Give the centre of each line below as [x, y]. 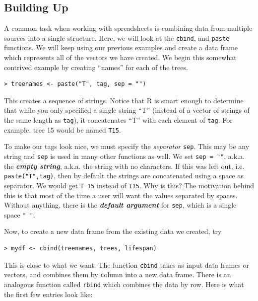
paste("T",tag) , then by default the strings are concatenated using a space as [124, 176]
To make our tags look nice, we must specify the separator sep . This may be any [127, 146]
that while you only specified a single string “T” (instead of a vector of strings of [127, 110]
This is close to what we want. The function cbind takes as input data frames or [127, 264]
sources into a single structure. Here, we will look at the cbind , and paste [117, 38]
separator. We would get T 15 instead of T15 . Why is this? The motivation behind [129, 185]
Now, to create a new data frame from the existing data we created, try [113, 231]
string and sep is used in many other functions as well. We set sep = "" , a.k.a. [124, 156]
